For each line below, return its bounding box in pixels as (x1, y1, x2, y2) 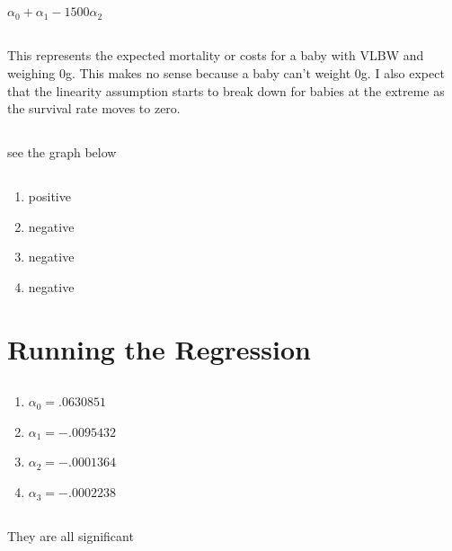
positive (28, 187, 71, 206)
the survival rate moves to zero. (7, 99, 181, 118)
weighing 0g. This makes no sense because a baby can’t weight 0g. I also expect (7, 63, 445, 82)
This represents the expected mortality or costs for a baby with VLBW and (7, 46, 424, 65)
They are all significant (7, 527, 134, 546)
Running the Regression (7, 330, 311, 367)
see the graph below (7, 143, 117, 162)
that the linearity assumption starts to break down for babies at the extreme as (7, 81, 445, 100)
